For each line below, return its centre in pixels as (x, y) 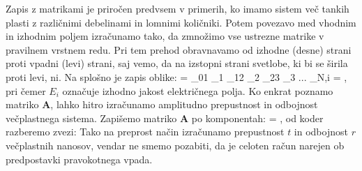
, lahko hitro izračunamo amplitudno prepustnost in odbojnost (184, 104)
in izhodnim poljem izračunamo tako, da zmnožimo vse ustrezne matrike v (165, 36)
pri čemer (26, 90)
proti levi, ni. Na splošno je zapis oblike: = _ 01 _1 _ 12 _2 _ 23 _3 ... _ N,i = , (176, 76)
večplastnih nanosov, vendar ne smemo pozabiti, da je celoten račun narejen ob (175, 145)
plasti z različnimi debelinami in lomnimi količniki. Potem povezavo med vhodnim (181, 22)
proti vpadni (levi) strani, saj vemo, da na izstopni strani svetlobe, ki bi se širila (177, 63)
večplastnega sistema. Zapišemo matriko (91, 118)
